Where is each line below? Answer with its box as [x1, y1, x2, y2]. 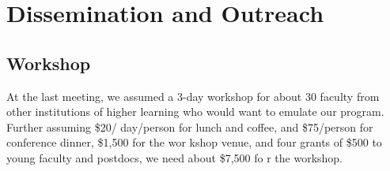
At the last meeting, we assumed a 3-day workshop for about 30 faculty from [6, 87, 380, 104]
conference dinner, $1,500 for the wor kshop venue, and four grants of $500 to [6, 134, 382, 151]
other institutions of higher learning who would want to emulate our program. [6, 103, 384, 120]
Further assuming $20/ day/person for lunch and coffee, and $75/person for [6, 118, 373, 135]
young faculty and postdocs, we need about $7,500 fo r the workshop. [6, 149, 343, 165]
